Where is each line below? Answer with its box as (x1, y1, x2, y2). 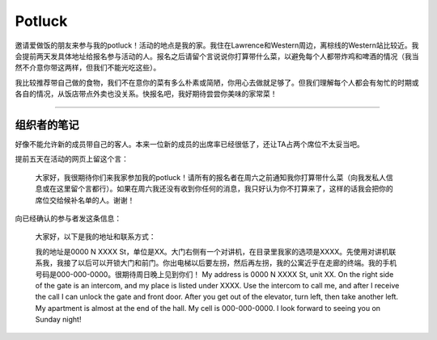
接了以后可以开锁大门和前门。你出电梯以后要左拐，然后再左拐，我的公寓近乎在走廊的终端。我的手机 (63, 258, 397, 268)
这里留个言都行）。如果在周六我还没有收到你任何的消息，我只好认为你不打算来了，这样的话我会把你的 (56, 184, 393, 194)
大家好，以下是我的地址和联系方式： (35, 232, 156, 241)
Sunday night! (35, 315, 82, 325)
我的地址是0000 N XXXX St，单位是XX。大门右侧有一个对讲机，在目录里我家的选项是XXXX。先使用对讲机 (35, 246, 389, 256)
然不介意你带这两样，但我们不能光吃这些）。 (15, 63, 161, 73)
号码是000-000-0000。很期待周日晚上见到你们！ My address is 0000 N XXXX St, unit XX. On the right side (35, 269, 394, 279)
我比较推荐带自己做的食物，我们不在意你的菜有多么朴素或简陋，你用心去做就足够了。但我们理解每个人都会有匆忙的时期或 (15, 78, 419, 87)
